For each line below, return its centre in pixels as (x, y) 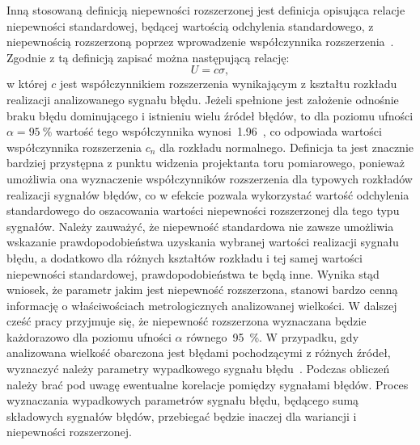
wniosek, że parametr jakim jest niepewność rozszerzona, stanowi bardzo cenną (202, 290)
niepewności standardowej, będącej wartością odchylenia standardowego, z (190, 25)
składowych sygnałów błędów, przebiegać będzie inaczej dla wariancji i (182, 416)
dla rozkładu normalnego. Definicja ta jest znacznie (286, 147)
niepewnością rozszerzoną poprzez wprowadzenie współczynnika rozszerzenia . (200, 42)
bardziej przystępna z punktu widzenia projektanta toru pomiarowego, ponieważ (206, 163)
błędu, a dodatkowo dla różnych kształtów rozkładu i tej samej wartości (185, 257)
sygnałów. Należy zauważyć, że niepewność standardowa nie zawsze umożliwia (200, 226)
